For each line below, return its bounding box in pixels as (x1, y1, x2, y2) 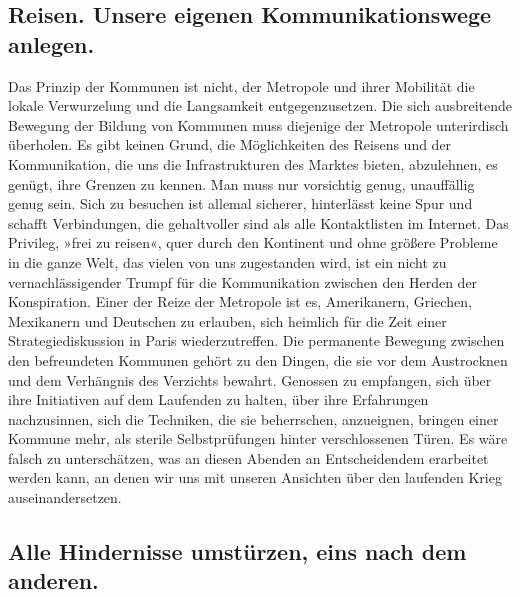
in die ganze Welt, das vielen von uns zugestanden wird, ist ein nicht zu (8, 251, 447, 272)
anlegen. (8, 28, 95, 59)
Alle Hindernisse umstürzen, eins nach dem (8, 536, 467, 567)
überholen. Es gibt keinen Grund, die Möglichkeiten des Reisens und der (8, 134, 452, 155)
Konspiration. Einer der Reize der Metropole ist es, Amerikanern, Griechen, (8, 291, 472, 312)
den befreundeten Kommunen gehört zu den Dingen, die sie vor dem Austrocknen (8, 349, 508, 370)
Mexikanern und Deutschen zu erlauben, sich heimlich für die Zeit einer (8, 310, 447, 331)
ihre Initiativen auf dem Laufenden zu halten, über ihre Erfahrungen (8, 389, 429, 410)
